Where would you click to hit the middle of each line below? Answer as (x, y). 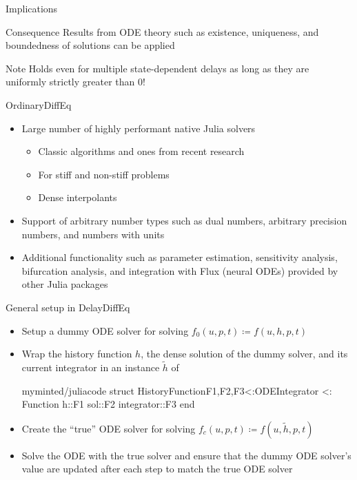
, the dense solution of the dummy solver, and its (244, 354)
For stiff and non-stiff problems (104, 174)
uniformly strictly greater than (70, 82)
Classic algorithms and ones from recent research (141, 151)
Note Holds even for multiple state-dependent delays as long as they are (157, 68)
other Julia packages (65, 284)
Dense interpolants (78, 197)
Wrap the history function (77, 354)
